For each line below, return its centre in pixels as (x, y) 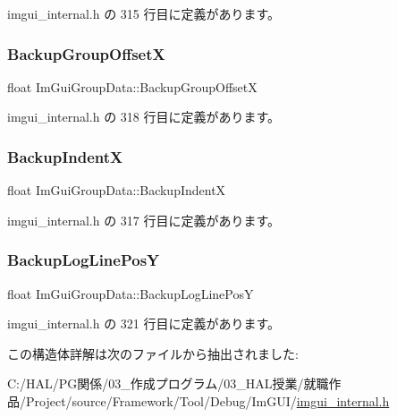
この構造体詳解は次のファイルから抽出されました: (153, 353)
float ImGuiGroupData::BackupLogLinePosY (131, 293)
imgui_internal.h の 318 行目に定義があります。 (144, 117)
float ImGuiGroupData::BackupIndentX (117, 190)
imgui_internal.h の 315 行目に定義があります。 (144, 13)
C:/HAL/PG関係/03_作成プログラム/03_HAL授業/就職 (168, 383)
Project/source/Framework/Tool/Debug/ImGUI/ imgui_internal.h (207, 401)
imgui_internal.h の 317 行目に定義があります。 (144, 220)
